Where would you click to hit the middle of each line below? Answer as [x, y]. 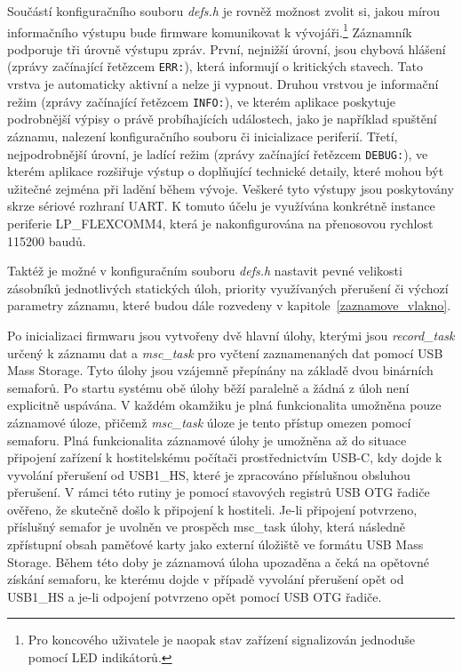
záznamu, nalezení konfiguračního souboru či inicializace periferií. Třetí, [203, 136]
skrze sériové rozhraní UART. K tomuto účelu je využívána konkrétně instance [221, 206]
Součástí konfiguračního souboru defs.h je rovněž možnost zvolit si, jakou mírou [224, 11]
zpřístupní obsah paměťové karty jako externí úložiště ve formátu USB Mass [215, 544]
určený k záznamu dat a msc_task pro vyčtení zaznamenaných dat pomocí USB [225, 352]
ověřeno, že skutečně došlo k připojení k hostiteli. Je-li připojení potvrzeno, [212, 509]
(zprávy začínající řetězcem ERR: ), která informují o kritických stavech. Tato [215, 66]
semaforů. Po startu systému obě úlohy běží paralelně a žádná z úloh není [208, 387]
